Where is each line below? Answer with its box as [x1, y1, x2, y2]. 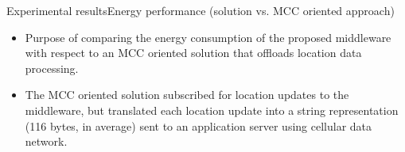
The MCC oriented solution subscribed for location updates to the [25, 86, 349, 103]
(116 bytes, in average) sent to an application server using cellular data [25, 117, 372, 134]
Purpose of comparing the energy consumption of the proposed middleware [25, 28, 391, 45]
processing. [25, 59, 79, 76]
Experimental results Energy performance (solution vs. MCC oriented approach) [6, 2, 395, 18]
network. [25, 133, 68, 150]
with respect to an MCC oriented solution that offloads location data [25, 44, 362, 61]
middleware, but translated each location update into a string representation [25, 101, 399, 118]
